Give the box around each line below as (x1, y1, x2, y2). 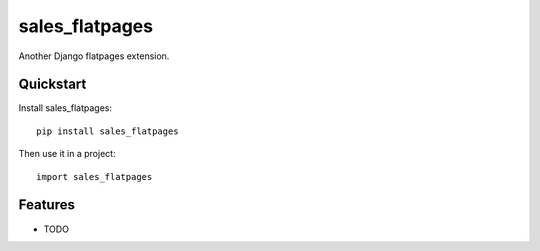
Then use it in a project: (18, 148, 116, 160)
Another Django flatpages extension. (18, 50, 170, 62)
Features (18, 196, 75, 214)
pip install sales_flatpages (36, 125, 179, 137)
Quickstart (18, 76, 87, 93)
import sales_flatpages (36, 171, 153, 182)
